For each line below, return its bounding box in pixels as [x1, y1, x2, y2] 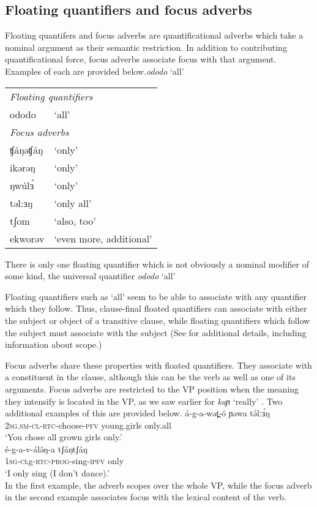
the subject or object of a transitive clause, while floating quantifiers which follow [5, 314, 310, 326]
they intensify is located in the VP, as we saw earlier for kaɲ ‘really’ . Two [5, 394, 283, 407]
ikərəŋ [10, 160, 35, 175]
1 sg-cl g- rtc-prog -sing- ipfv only [5, 454, 124, 467]
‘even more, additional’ [54, 231, 152, 246]
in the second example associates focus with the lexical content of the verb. [5, 490, 287, 503]
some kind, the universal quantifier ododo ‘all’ [5, 269, 176, 282]
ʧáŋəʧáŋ [10, 142, 43, 157]
